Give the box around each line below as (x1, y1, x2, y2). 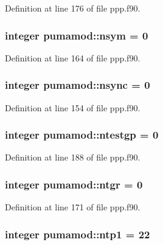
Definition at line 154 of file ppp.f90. (5, 101, 140, 114)
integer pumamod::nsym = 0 (5, 27, 148, 43)
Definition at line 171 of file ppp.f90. (5, 201, 140, 213)
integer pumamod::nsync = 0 (5, 77, 150, 92)
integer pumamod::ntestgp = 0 (5, 127, 159, 142)
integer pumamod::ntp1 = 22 (5, 226, 150, 241)
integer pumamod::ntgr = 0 (5, 176, 143, 192)
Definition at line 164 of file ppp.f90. (5, 51, 140, 64)
